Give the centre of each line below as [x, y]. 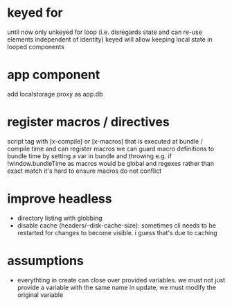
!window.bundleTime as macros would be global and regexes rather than [111, 163]
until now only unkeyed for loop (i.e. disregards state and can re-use [105, 32]
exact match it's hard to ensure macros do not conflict [84, 171]
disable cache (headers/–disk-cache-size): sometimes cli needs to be [117, 225]
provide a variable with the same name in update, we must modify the [117, 287]
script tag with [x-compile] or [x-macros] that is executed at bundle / [105, 141]
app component [54, 75]
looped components [36, 46]
